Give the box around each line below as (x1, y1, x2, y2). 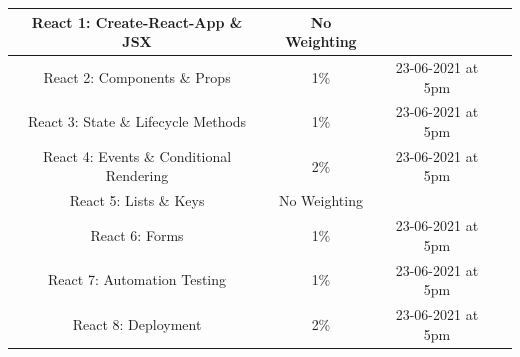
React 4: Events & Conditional (42, 145, 232, 166)
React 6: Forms (90, 224, 184, 245)
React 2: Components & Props (43, 66, 231, 87)
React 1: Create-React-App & (31, 11, 243, 32)
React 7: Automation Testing (48, 269, 227, 290)
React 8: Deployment (72, 313, 202, 334)
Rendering (105, 165, 169, 186)
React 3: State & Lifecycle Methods (27, 111, 247, 132)
